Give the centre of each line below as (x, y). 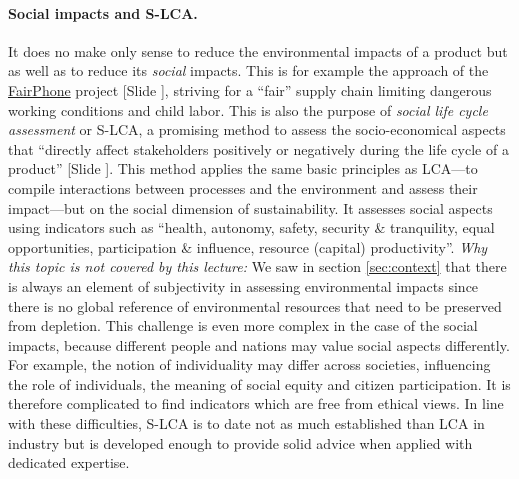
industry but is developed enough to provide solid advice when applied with (240, 442)
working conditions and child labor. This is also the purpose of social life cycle (248, 109)
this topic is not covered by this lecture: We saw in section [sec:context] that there (257, 266)
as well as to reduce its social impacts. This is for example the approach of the (248, 70)
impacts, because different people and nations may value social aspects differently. (259, 344)
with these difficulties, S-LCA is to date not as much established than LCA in (246, 423)
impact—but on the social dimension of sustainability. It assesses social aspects (250, 207)
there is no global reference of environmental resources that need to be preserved (255, 305)
